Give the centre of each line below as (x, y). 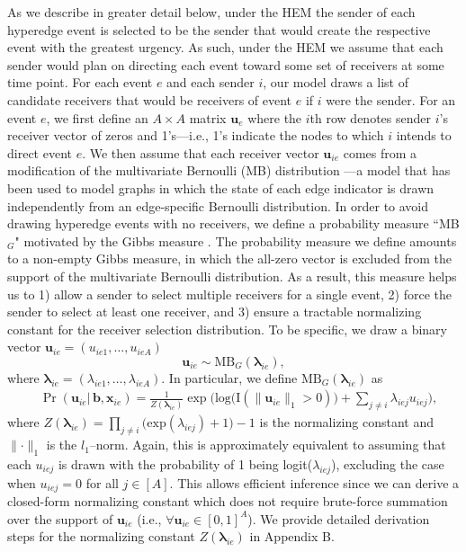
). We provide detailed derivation (339, 518)
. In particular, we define (229, 377)
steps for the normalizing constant (101, 536)
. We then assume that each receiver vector (201, 152)
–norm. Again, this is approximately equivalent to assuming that (268, 445)
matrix (208, 117)
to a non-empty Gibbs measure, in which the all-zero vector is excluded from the (229, 258)
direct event (40, 152)
